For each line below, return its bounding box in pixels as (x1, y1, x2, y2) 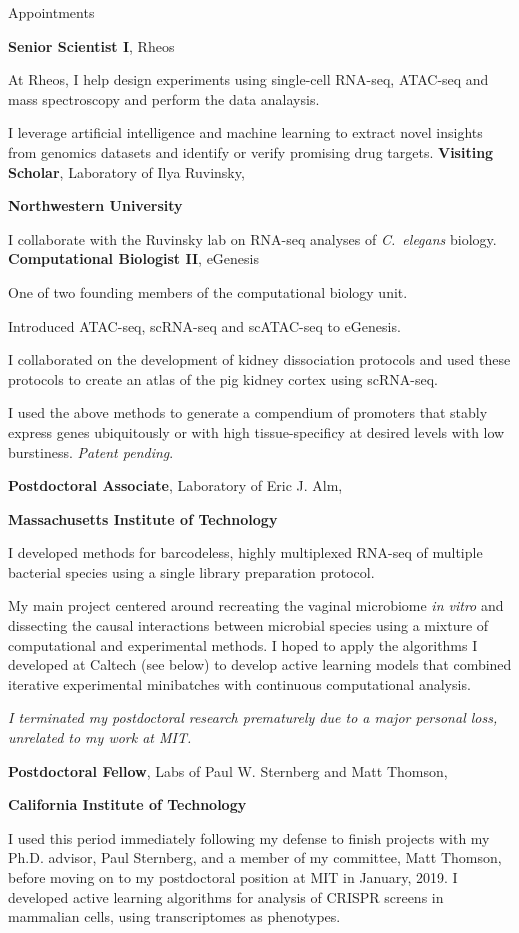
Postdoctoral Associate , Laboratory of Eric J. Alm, (8, 475, 343, 496)
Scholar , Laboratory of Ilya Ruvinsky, (8, 161, 245, 182)
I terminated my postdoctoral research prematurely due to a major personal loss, (8, 707, 498, 728)
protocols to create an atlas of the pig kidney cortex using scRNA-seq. (8, 368, 438, 389)
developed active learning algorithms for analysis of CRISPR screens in (8, 886, 444, 907)
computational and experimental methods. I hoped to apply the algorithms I (8, 634, 478, 655)
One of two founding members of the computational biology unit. (8, 281, 408, 302)
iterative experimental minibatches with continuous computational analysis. (8, 673, 471, 694)
